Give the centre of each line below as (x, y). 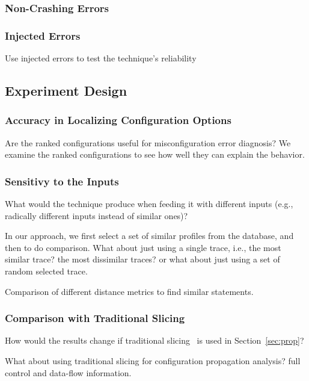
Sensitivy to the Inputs (62, 181)
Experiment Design (66, 91)
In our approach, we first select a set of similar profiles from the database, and (149, 236)
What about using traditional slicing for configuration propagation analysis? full (153, 361)
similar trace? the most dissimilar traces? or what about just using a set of (142, 259)
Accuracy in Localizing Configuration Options (118, 120)
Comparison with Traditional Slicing (95, 318)
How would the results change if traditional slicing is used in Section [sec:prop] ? (154, 340)
